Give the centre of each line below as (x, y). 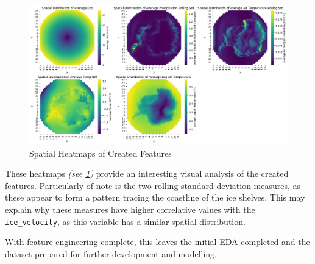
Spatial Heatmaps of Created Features (101, 153)
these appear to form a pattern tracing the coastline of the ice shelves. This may (155, 197)
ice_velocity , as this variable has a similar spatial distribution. (125, 221)
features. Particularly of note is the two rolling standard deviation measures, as (153, 185)
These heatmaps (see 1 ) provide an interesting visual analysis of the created (147, 173)
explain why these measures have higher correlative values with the (130, 209)
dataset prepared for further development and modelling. (111, 253)
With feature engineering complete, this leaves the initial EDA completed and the (157, 242)
